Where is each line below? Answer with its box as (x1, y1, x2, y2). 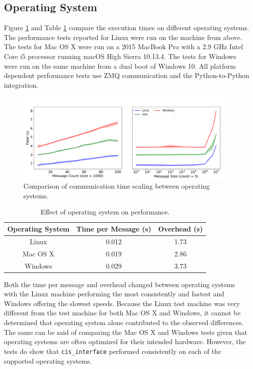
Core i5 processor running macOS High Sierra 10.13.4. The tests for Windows (4, 51, 236, 61)
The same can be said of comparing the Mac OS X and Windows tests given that (4, 327, 248, 337)
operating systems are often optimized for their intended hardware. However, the (4, 336, 246, 347)
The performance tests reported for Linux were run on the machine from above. (4, 32, 242, 42)
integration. (4, 79, 39, 90)
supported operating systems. (4, 355, 92, 366)
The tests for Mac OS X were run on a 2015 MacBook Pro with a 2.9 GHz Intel (4, 41, 243, 52)
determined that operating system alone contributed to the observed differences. (4, 317, 244, 328)
